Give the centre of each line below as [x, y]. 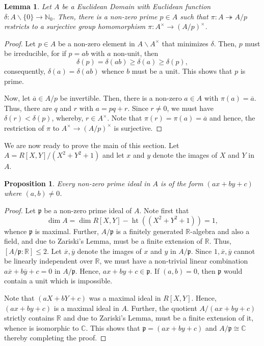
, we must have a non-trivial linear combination [174, 261]
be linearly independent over [48, 261]
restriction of [24, 127]
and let [113, 155]
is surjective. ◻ [138, 127]
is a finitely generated [150, 231]
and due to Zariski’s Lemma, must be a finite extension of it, [159, 318]
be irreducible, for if [35, 53]
